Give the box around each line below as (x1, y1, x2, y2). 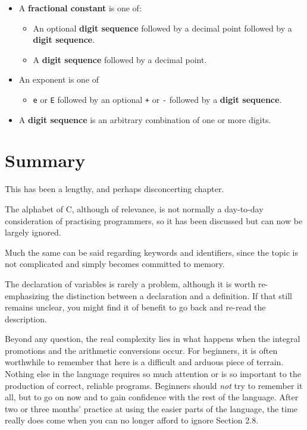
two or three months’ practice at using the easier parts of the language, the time (5, 402, 298, 415)
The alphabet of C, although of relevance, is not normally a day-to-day (5, 202, 264, 215)
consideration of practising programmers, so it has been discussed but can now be (5, 214, 303, 227)
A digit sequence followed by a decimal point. (33, 53, 207, 65)
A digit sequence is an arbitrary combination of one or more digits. (18, 113, 271, 125)
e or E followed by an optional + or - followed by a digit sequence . (33, 93, 282, 105)
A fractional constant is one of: (18, 2, 142, 14)
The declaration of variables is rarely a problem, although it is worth (5, 277, 256, 290)
